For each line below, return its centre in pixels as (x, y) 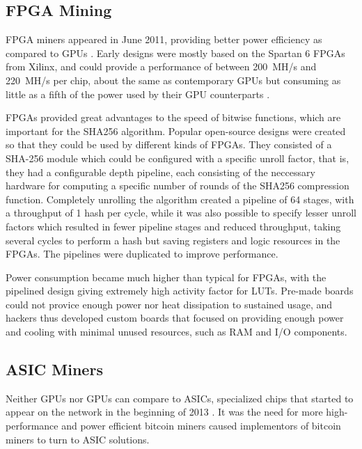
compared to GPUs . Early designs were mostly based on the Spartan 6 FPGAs (175, 53)
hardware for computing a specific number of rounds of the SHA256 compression (178, 186)
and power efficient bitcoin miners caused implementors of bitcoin (201, 426)
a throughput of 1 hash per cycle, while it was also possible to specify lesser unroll (181, 213)
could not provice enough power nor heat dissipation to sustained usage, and (169, 304)
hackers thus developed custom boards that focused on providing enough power (175, 318)
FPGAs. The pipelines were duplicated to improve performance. (142, 254)
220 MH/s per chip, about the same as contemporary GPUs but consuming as (173, 80)
